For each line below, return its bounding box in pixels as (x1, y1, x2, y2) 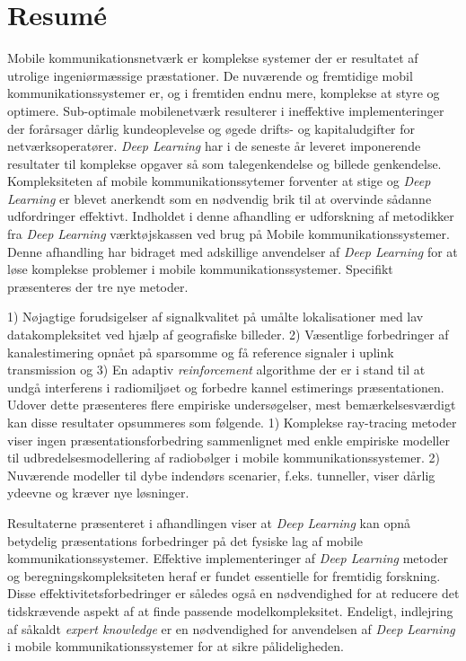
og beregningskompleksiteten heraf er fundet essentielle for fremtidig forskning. (7, 566, 441, 585)
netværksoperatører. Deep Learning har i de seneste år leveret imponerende (7, 137, 421, 155)
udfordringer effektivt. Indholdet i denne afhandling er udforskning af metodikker (7, 207, 454, 225)
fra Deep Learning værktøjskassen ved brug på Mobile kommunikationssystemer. (7, 225, 450, 243)
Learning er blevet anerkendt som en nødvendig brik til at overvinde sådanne (7, 189, 432, 207)
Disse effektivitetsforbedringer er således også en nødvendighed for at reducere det (7, 584, 460, 603)
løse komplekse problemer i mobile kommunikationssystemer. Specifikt (7, 260, 393, 278)
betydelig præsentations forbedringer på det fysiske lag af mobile (7, 531, 363, 550)
